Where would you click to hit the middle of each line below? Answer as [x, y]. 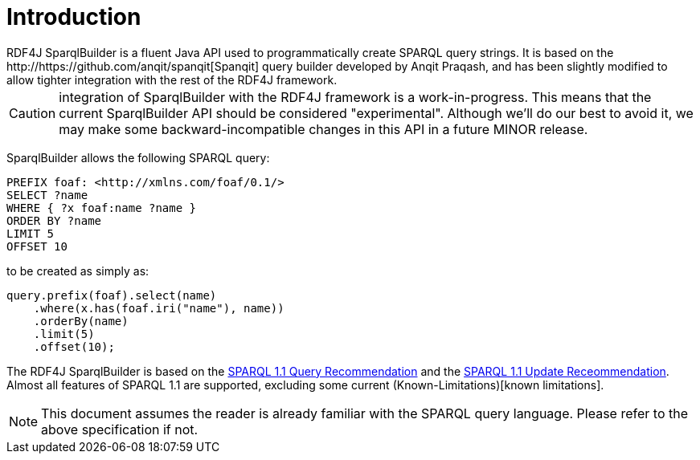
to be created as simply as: [78, 271]
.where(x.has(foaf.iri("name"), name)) [159, 308]
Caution [33, 113]
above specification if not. [120, 429]
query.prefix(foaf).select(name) [112, 295]
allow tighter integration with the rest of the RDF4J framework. [172, 79]
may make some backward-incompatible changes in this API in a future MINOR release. [323, 129]
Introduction [74, 17]
